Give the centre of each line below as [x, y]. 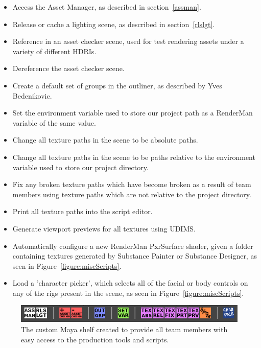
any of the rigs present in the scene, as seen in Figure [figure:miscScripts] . [128, 293]
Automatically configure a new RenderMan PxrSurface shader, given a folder [133, 246]
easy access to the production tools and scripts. [95, 339]
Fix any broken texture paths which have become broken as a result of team [132, 184]
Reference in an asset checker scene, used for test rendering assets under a [128, 41]
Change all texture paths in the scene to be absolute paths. [105, 140]
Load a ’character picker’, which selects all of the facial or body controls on [130, 283]
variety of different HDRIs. [54, 51]
